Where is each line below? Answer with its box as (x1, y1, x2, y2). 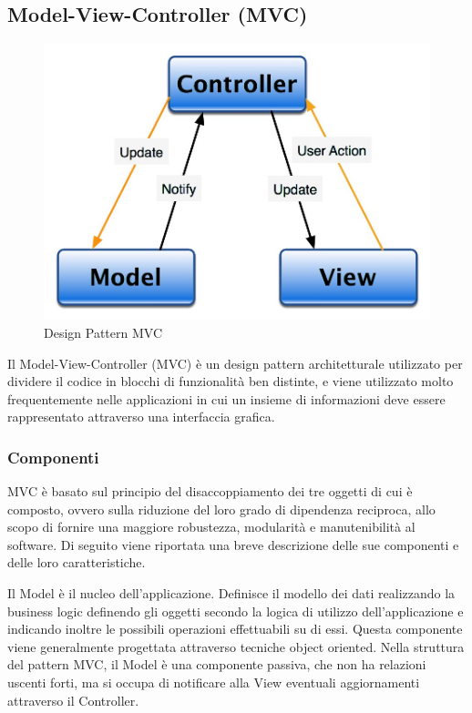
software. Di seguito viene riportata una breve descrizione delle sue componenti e (7, 535, 459, 554)
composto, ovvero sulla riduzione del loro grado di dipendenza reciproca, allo (7, 499, 436, 518)
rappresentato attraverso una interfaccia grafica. (7, 407, 275, 426)
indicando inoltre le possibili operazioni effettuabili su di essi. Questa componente (7, 619, 463, 638)
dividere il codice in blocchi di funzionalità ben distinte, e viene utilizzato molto (7, 372, 454, 391)
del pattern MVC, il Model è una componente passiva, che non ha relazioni (7, 655, 426, 674)
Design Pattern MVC (44, 322, 163, 341)
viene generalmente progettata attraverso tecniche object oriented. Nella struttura (7, 637, 465, 656)
